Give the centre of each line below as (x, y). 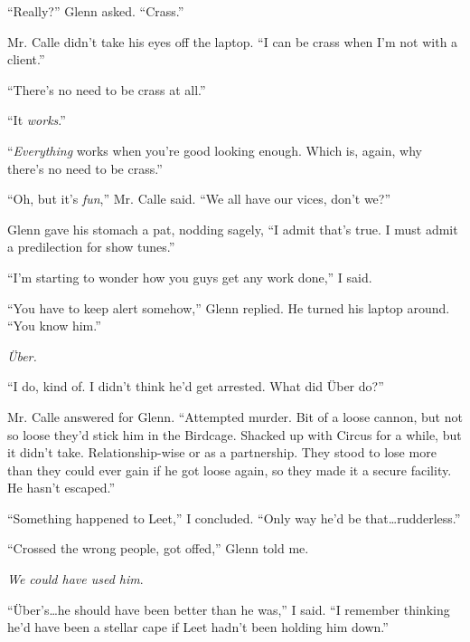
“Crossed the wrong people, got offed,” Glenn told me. (158, 548)
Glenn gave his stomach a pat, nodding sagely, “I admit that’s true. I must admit (233, 229)
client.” (26, 59)
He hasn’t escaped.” (61, 488)
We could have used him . (75, 579)
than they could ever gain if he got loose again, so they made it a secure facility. (230, 470)
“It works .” (37, 120)
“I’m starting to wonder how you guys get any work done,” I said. (190, 277)
